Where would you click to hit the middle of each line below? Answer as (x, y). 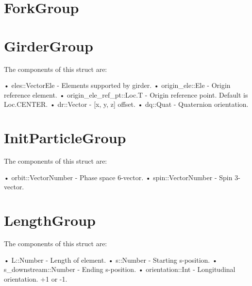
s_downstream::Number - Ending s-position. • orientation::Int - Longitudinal (120, 269)
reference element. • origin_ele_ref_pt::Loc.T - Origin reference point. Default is (126, 94)
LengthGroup (50, 220)
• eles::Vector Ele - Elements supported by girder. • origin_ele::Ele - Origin (117, 85)
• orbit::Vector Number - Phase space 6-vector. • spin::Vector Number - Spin (118, 177)
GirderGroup (49, 45)
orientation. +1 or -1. (36, 278)
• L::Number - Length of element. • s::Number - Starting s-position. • (111, 260)
